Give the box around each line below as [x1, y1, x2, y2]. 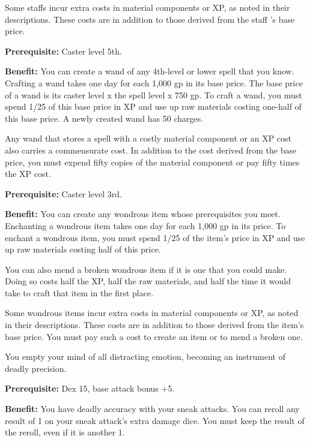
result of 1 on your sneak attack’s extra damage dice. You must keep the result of [5, 414, 305, 426]
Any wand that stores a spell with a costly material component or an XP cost [5, 132, 292, 145]
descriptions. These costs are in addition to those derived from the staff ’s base [5, 13, 295, 25]
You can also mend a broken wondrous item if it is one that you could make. [5, 263, 287, 275]
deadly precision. [5, 362, 67, 374]
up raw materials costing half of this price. [5, 243, 161, 255]
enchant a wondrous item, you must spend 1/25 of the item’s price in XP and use [5, 231, 305, 243]
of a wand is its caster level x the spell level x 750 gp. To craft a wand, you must [5, 88, 302, 101]
